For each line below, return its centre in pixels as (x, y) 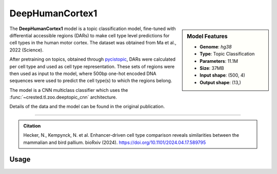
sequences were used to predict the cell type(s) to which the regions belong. (91, 81)
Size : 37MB (212, 68)
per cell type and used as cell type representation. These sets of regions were (92, 66)
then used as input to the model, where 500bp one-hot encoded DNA (83, 73)
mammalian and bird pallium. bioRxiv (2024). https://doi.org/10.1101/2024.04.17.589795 (115, 142)
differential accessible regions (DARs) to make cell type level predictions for (90, 35)
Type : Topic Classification (227, 54)
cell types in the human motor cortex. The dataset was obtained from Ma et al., (93, 43)
